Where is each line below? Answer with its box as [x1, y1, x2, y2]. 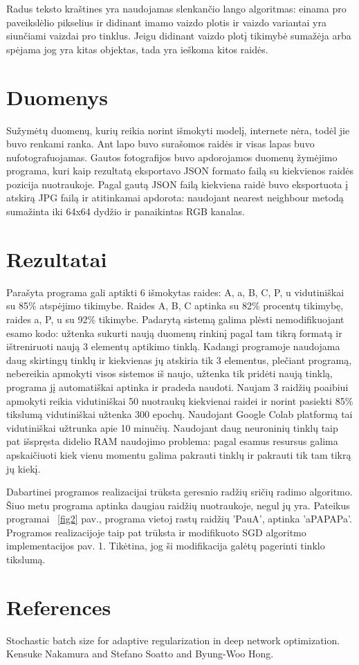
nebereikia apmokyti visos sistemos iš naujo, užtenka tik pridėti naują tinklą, [6, 366, 333, 381]
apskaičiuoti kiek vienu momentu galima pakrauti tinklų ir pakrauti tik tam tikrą [6, 447, 351, 462]
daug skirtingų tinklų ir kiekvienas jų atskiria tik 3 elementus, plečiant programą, [6, 352, 352, 367]
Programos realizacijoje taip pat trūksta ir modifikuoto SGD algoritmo [6, 525, 306, 539]
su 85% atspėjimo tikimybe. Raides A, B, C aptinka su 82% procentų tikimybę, [6, 298, 344, 313]
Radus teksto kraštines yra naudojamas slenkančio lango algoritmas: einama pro [6, 1, 347, 15]
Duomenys [6, 82, 108, 111]
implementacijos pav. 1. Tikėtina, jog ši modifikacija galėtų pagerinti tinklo [6, 538, 325, 553]
